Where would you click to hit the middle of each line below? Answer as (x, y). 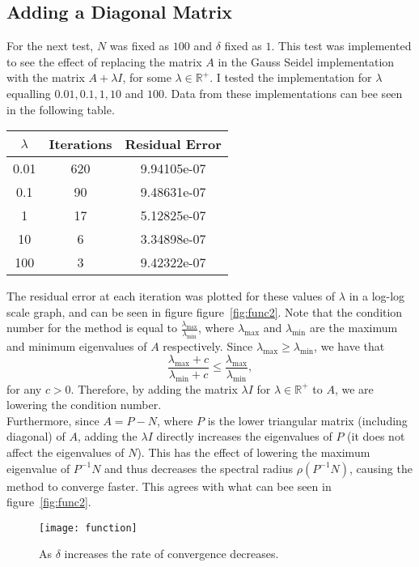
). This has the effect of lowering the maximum (254, 452)
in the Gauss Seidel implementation (306, 61)
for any (24, 388)
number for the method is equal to (92, 328)
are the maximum (353, 328)
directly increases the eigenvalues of (244, 436)
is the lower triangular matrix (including (307, 420)
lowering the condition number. (84, 405)
